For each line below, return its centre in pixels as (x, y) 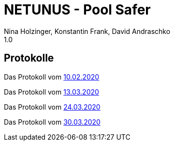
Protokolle (29, 58)
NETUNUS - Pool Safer (77, 10)
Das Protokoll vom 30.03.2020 (52, 122)
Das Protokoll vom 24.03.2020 (52, 107)
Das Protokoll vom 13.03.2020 (51, 92)
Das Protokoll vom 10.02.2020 (52, 77)
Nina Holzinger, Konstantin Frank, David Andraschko (87, 31)
